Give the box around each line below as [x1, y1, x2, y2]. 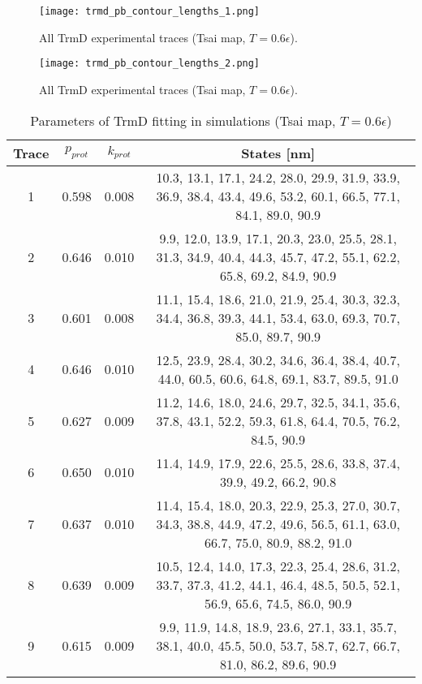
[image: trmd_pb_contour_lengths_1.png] [39, 6, 261, 17]
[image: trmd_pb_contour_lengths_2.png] [39, 58, 261, 70]
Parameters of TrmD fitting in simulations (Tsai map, [30, 110, 336, 130]
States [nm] [241, 143, 316, 162]
